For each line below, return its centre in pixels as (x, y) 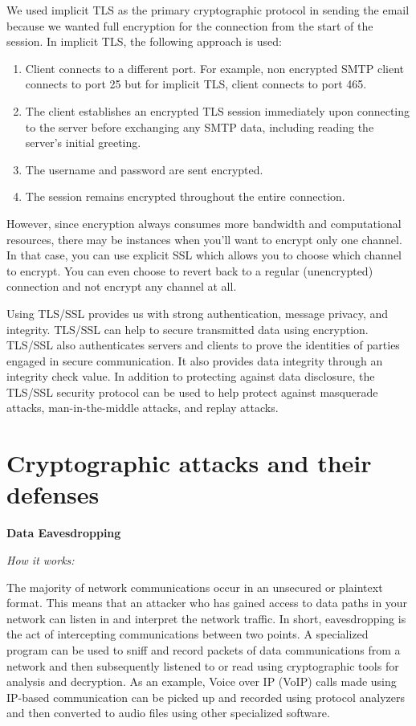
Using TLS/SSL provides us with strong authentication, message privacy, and (198, 313)
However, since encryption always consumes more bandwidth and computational (204, 223)
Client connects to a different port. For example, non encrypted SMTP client (214, 68)
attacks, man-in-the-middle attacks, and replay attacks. (143, 408)
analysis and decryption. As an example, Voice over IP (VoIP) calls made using (202, 681)
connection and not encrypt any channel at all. (122, 286)
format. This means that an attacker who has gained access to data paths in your (207, 603)
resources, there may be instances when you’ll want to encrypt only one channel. (204, 239)
